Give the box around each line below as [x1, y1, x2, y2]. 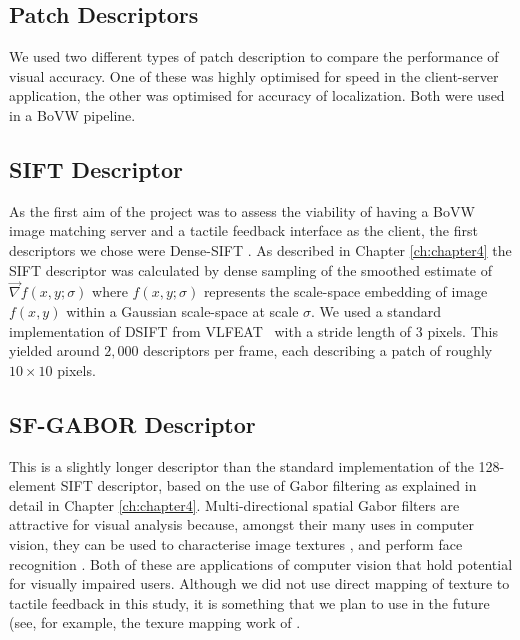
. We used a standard [311, 300, 442, 321]
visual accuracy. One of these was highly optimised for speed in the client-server [9, 65, 499, 86]
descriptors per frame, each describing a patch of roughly [143, 340, 493, 361]
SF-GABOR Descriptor [9, 408, 256, 439]
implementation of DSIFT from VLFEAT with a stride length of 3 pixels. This [9, 320, 498, 341]
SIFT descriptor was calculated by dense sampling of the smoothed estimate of [9, 259, 492, 280]
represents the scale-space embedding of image [203, 281, 488, 302]
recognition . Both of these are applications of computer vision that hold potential [9, 553, 513, 574]
